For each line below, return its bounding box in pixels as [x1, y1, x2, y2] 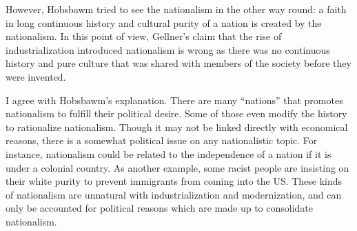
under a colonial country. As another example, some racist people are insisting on [6, 160, 349, 174]
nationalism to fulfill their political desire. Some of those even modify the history [6, 106, 347, 121]
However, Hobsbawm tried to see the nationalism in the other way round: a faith [6, 2, 347, 16]
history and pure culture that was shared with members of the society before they [6, 56, 351, 70]
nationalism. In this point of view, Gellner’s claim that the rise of [6, 29, 282, 43]
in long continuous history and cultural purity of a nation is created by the [6, 15, 322, 30]
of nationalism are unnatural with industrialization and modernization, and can [6, 187, 342, 201]
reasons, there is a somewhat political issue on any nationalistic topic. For [6, 133, 318, 148]
